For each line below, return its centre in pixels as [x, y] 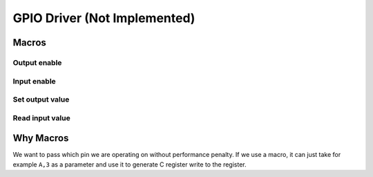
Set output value [41, 100]
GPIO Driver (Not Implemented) [104, 18]
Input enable [35, 81]
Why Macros [41, 138]
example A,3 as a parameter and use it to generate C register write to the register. [130, 164]
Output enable [37, 62]
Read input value [41, 118]
